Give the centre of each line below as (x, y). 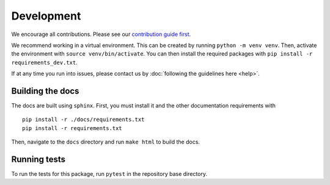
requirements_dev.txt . (44, 62)
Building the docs (45, 91)
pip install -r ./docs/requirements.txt (83, 120)
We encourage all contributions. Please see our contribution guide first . (101, 34)
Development (46, 16)
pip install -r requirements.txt (72, 128)
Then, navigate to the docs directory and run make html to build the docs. (106, 142)
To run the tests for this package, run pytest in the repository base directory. (109, 174)
